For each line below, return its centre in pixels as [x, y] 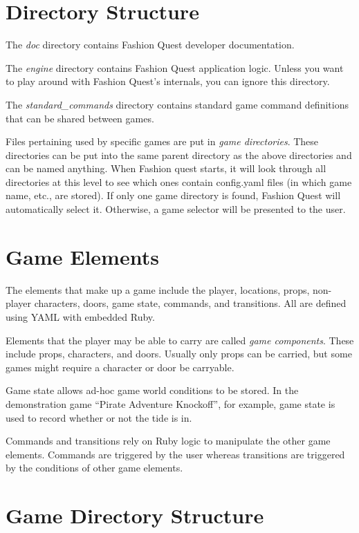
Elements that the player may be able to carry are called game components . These [180, 340]
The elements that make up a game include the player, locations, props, [158, 289]
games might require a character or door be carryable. [120, 367]
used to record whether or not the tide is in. [99, 417]
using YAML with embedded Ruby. [80, 316]
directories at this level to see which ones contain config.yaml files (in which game [179, 181]
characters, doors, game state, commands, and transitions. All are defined [190, 303]
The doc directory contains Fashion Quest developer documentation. [150, 45]
